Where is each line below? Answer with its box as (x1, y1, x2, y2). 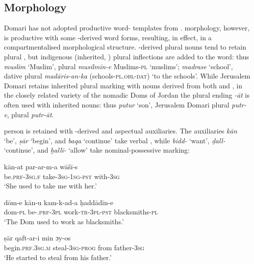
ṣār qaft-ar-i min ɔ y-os (4, 233, 71, 243)
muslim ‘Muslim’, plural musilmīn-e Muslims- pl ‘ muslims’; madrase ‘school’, (4, 61, 233, 71)
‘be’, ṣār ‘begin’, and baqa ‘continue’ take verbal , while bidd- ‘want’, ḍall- (4, 135, 226, 145)
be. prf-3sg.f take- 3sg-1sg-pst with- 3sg (4, 171, 120, 181)
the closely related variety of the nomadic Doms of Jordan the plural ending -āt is (4, 90, 250, 100)
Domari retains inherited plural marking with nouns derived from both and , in (4, 80, 243, 90)
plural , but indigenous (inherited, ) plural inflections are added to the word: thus (4, 51, 249, 61)
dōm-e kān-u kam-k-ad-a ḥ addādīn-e (4, 197, 113, 207)
